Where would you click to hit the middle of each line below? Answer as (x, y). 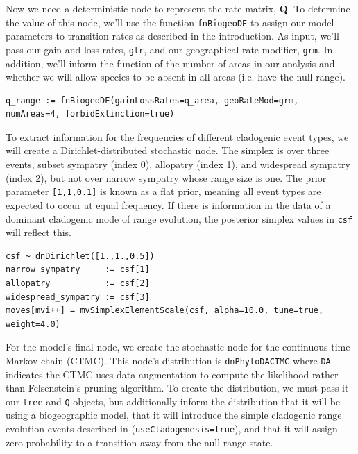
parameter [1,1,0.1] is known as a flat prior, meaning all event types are (163, 191)
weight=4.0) (33, 324)
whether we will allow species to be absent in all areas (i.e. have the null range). (176, 77)
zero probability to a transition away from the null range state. (139, 442)
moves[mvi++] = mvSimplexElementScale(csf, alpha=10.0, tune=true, (165, 311)
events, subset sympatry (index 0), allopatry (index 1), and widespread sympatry (178, 164)
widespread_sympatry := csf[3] (78, 297)
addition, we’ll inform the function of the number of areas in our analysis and (170, 63)
